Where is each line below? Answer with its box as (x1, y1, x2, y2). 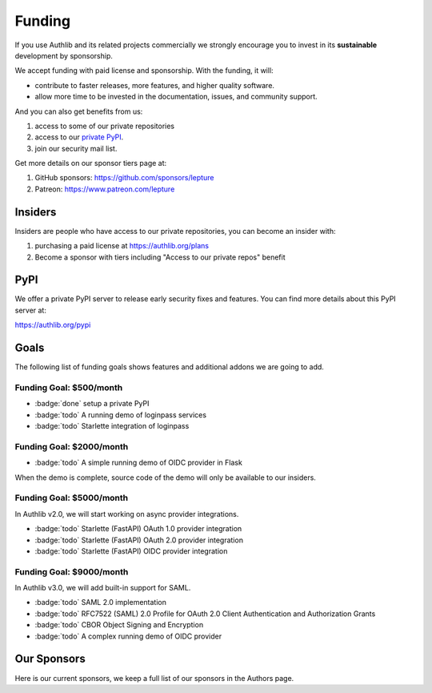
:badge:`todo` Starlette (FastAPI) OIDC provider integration (34, 546, 228, 556)
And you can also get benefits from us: (14, 107, 143, 116)
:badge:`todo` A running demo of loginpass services (34, 409, 207, 420)
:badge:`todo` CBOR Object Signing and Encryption (34, 620, 204, 630)
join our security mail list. (34, 143, 118, 153)
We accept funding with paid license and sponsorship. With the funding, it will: (14, 66, 274, 75)
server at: (14, 305, 47, 315)
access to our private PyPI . (34, 132, 124, 142)
